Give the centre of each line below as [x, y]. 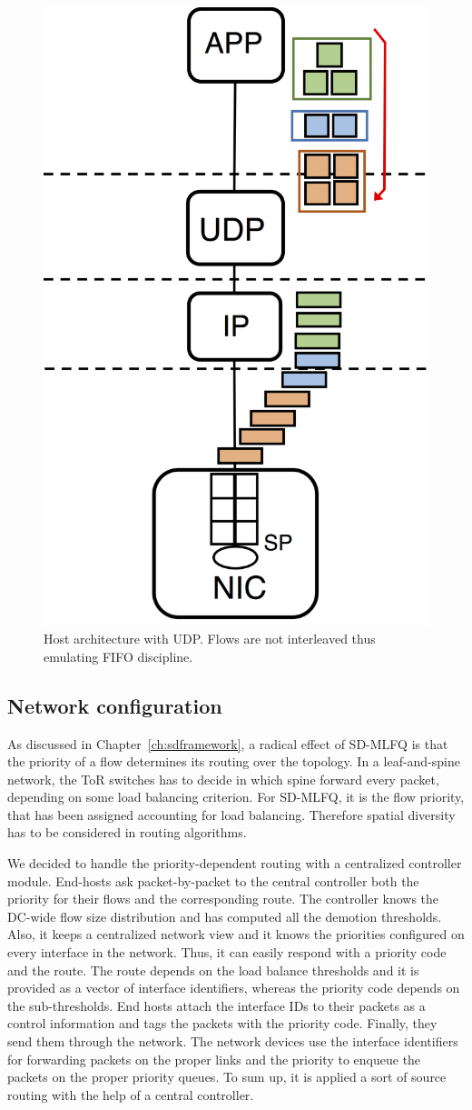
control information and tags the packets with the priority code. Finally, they [222, 1023]
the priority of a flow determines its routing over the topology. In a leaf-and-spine [234, 761]
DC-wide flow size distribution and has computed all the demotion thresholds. [225, 916]
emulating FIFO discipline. [118, 656]
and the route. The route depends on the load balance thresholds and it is [213, 970]
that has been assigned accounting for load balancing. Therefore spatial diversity [231, 814]
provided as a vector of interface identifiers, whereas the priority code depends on [234, 988]
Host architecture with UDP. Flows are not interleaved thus [210, 639]
